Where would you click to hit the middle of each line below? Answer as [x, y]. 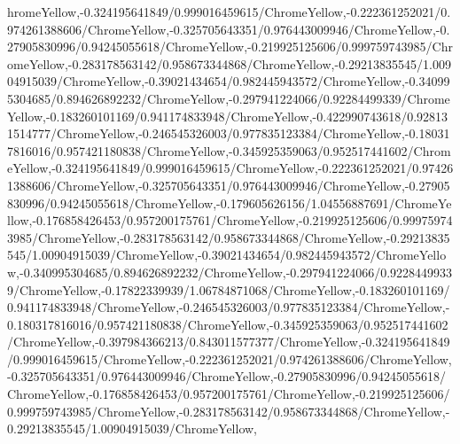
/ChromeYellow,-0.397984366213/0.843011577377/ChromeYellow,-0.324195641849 [229, 342]
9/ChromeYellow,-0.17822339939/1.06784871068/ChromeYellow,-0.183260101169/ [229, 289]
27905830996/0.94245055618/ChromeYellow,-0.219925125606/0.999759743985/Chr [230, 47]
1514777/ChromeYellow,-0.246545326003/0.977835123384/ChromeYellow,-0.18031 [229, 133]
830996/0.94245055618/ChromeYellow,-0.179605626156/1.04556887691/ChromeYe [230, 203]
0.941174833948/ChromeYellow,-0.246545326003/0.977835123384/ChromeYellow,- [229, 307]
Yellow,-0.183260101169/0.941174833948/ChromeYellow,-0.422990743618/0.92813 [228, 116]
